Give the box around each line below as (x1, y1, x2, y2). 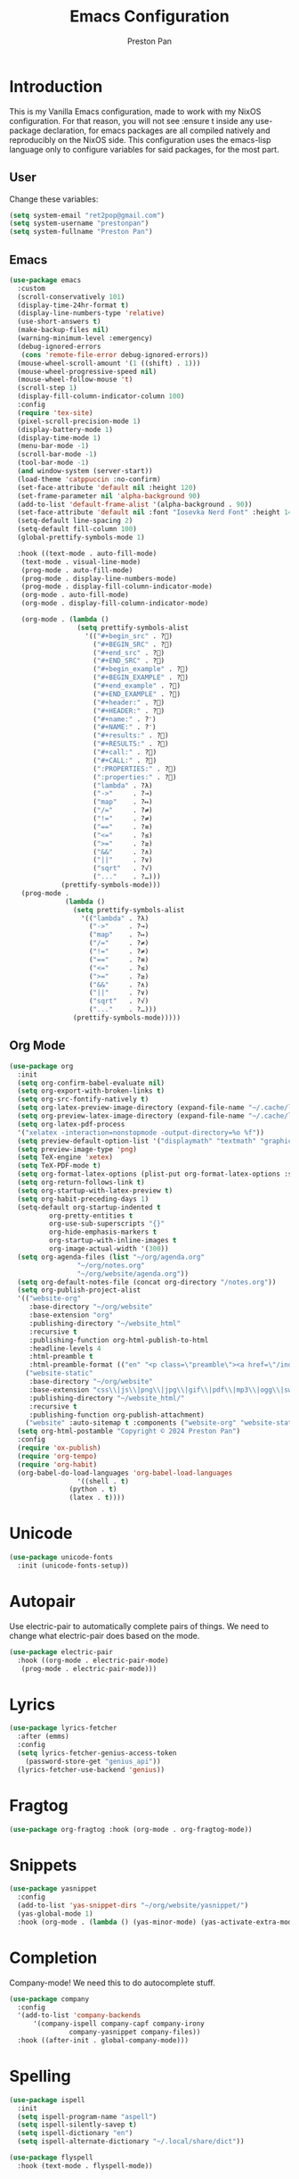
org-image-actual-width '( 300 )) (48, 1244, 169, 1253)
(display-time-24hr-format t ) (17, 301, 129, 310)
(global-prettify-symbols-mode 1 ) (17, 533, 145, 542)
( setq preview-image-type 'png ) (17, 1144, 138, 1153)
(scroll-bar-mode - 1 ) (17, 450, 98, 459)
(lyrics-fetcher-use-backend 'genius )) (17, 1765, 166, 1774)
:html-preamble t (28, 1352, 93, 1361)
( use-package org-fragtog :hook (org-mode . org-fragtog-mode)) (9, 1825, 253, 1834)
